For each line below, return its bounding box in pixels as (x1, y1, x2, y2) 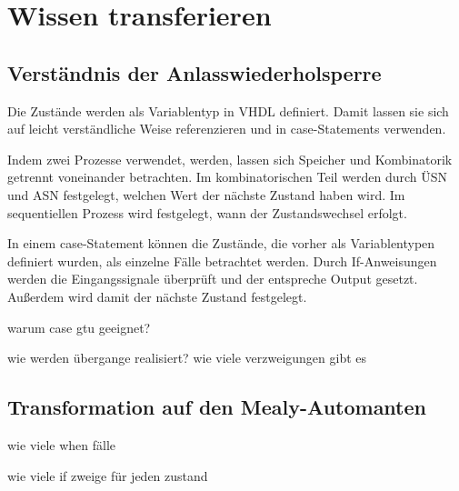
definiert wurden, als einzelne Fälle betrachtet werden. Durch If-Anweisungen (7, 251, 437, 270)
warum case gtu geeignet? (7, 317, 151, 336)
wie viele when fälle (7, 435, 115, 454)
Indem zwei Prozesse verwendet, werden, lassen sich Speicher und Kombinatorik (7, 149, 453, 168)
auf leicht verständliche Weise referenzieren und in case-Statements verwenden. (7, 119, 446, 138)
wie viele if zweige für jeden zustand (7, 466, 208, 485)
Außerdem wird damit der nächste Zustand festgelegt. (7, 286, 307, 306)
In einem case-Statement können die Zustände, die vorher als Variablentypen (7, 234, 435, 253)
